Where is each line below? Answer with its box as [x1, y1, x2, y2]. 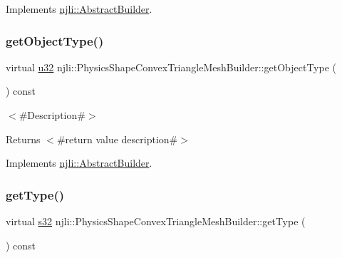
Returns [6, 131, 41, 146]
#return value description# [56, 131, 178, 146]
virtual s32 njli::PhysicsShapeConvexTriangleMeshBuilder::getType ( [6, 214, 306, 228]
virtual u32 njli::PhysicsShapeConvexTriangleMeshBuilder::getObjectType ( [6, 59, 337, 74]
